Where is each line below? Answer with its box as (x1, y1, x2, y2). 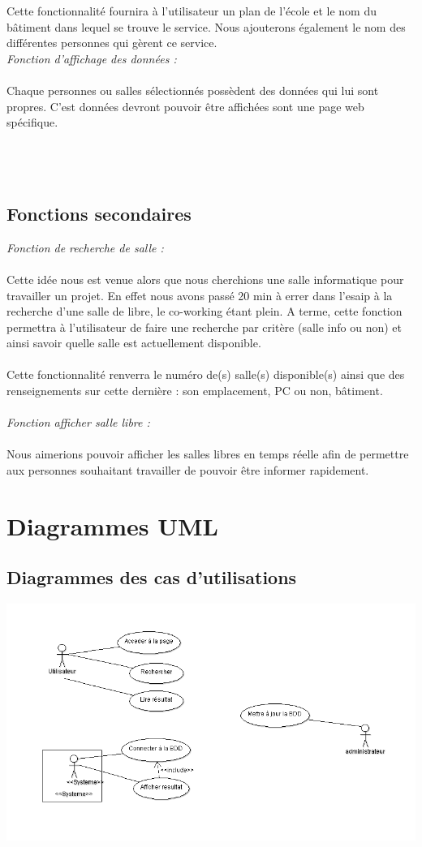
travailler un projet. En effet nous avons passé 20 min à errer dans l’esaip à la (6, 286, 393, 303)
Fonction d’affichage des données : (6, 49, 177, 67)
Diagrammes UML (6, 509, 218, 542)
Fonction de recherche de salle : (6, 239, 164, 256)
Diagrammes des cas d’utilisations (6, 565, 297, 590)
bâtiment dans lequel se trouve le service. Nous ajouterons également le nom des (6, 18, 406, 35)
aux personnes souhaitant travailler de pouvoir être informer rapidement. (6, 462, 369, 479)
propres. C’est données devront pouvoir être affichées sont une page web (6, 97, 364, 114)
